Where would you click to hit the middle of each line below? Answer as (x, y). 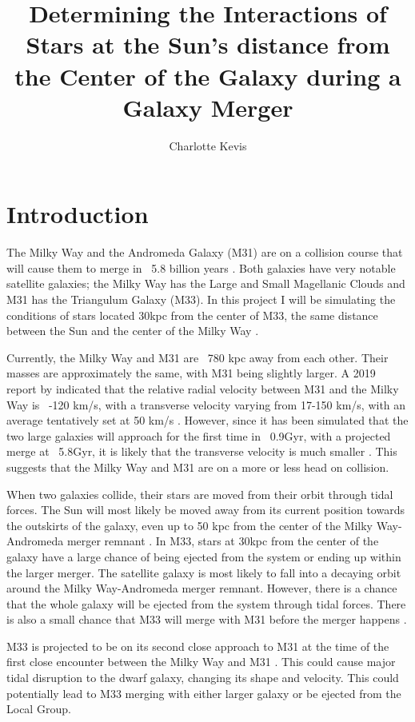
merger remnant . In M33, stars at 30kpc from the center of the (223, 541)
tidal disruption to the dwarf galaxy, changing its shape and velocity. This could (203, 678)
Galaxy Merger (208, 107)
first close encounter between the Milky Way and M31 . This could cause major (201, 662)
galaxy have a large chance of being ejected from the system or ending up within (204, 556)
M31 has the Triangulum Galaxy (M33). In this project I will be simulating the (201, 299)
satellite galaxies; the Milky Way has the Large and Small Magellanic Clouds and (206, 283)
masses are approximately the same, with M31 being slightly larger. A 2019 (191, 373)
